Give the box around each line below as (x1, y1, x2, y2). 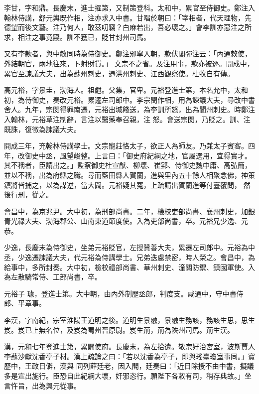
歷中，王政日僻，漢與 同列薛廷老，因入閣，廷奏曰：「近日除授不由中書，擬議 (4, 361, 254, 371)
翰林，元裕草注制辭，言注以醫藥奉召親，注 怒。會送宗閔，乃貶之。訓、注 (10, 114, 251, 124)
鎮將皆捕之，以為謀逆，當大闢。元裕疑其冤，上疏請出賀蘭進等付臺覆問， (4, 179, 241, 190)
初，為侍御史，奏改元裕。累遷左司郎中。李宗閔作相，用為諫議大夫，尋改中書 (4, 94, 255, 105)
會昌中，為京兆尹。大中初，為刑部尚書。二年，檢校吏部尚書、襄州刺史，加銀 (4, 206, 255, 216)
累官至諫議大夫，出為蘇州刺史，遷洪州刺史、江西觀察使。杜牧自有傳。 (4, 68, 234, 78)
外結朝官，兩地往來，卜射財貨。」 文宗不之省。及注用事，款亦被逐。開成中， (4, 58, 254, 68)
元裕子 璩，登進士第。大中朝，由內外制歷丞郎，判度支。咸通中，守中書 (4, 288, 237, 298)
